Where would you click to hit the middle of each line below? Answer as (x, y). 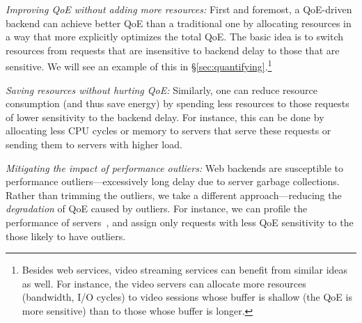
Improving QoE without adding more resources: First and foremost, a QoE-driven (179, 9)
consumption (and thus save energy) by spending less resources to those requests (178, 103)
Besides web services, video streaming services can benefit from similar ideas (185, 270)
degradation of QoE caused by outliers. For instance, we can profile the (157, 208)
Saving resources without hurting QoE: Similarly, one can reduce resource (162, 89)
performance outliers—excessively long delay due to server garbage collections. (173, 181)
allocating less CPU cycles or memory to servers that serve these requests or (168, 131)
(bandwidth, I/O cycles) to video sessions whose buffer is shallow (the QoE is (187, 297)
